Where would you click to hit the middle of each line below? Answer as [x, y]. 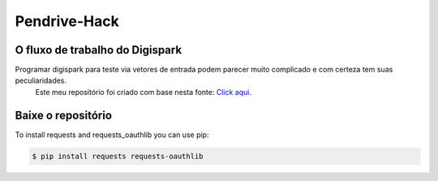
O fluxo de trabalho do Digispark [99, 50]
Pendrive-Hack [67, 21]
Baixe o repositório [64, 115]
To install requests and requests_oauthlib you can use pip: [112, 135]
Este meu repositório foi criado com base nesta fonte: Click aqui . [143, 92]
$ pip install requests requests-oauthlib [118, 156]
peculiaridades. [41, 80]
